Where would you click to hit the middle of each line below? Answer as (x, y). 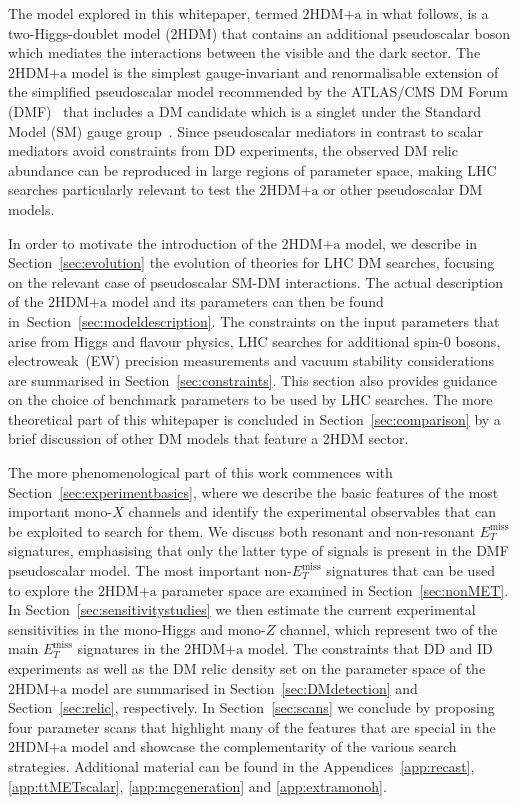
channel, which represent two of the (388, 628)
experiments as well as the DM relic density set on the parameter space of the (247, 668)
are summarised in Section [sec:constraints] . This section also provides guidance (252, 379)
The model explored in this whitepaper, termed (153, 13)
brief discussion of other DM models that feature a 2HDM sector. (208, 438)
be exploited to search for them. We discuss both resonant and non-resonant (241, 530)
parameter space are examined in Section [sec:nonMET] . (335, 589)
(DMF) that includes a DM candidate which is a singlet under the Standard (245, 110)
